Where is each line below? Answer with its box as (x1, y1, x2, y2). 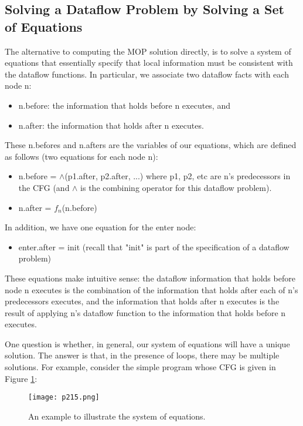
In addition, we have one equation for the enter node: (5, 221, 196, 233)
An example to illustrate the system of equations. (28, 410, 206, 422)
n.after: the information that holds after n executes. (18, 119, 204, 131)
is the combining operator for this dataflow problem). (80, 181, 272, 193)
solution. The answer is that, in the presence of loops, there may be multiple (5, 349, 280, 361)
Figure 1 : (5, 372, 38, 384)
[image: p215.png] (28, 393, 100, 402)
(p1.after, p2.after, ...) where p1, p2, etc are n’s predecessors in (64, 170, 291, 182)
